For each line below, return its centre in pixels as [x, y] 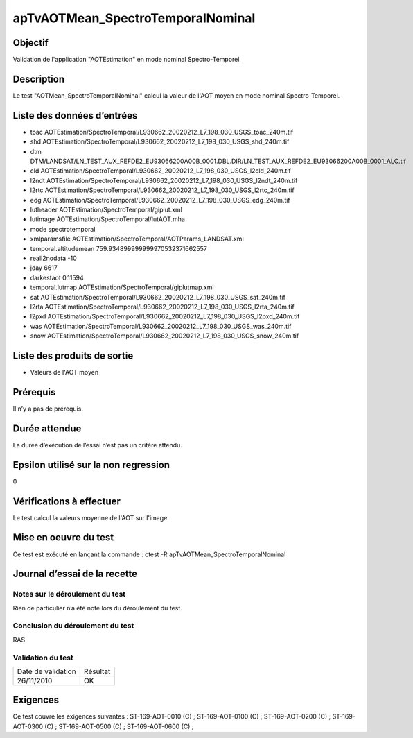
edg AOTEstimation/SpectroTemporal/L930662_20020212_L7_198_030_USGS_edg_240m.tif [160, 200]
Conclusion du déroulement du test [73, 626]
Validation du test [43, 658]
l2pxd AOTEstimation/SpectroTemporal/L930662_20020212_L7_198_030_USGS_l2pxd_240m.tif [165, 316]
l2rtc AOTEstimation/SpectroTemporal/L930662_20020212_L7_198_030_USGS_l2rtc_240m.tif [162, 190]
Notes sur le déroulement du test [69, 594]
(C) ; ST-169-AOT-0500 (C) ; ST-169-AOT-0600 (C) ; [119, 726]
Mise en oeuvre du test [63, 538]
